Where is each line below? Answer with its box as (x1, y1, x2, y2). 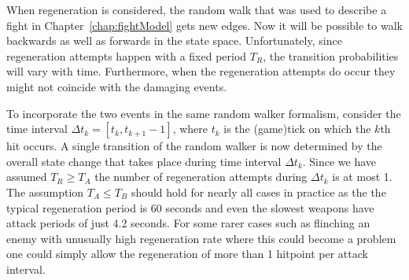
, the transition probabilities (263, 47, 399, 64)
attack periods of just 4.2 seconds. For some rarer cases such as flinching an (6, 215, 370, 231)
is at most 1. (332, 168, 392, 185)
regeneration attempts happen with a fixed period (6, 47, 247, 64)
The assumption (6, 183, 84, 200)
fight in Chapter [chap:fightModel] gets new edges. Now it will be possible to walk (6, 17, 403, 33)
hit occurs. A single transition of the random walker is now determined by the (6, 138, 382, 154)
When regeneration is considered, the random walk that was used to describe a (6, 2, 387, 17)
